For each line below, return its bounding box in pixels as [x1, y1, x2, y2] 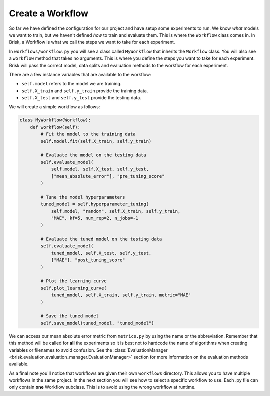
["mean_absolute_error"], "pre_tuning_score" [51, 173, 165, 179]
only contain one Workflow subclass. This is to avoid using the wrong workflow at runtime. [9, 384, 196, 390]
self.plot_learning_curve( [40, 285, 107, 291]
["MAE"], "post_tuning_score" [51, 257, 125, 263]
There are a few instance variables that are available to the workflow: [9, 71, 152, 77]
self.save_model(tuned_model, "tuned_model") [40, 320, 154, 326]
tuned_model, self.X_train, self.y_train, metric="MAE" [51, 292, 191, 298]
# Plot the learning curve [40, 278, 107, 284]
